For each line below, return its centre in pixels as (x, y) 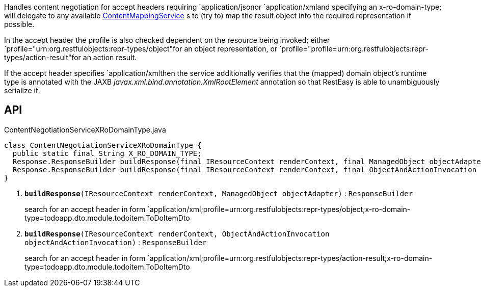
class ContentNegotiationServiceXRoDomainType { (103, 145)
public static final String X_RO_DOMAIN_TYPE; (107, 153)
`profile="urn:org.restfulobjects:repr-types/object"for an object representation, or (141, 49)
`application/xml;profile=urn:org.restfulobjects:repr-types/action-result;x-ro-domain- (290, 258)
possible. (19, 24)
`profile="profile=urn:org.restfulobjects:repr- (354, 49)
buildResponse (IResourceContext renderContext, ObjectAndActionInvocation (177, 234)
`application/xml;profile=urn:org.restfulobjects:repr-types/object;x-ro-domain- (279, 209)
